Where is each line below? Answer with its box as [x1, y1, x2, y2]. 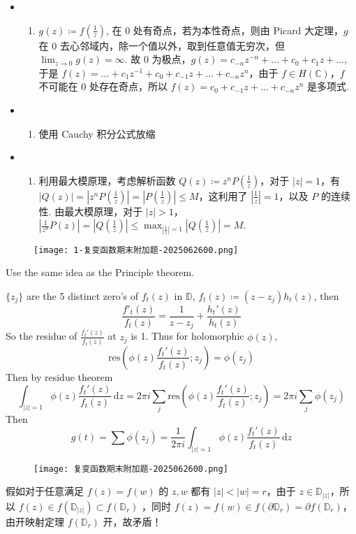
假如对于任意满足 [6, 484, 84, 498]
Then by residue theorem [6, 369, 113, 384]
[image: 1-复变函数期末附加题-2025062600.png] [34, 245, 239, 255]
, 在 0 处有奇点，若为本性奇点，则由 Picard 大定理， [105, 22, 344, 37]
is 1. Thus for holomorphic [131, 329, 244, 343]
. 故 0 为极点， [124, 52, 191, 66]
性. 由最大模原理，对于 [38, 203, 143, 218]
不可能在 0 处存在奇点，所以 [38, 79, 168, 94]
